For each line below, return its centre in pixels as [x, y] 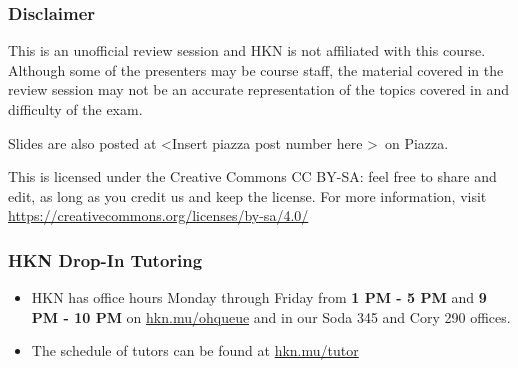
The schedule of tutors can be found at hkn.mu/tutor [195, 350]
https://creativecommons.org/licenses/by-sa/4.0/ [158, 215]
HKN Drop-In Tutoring [105, 259]
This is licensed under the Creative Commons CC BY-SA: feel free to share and [252, 176]
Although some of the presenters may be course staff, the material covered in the [256, 69]
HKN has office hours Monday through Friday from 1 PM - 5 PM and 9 [259, 297]
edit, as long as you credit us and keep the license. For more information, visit [247, 195]
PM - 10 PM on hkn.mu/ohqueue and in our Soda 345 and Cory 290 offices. [271, 316]
